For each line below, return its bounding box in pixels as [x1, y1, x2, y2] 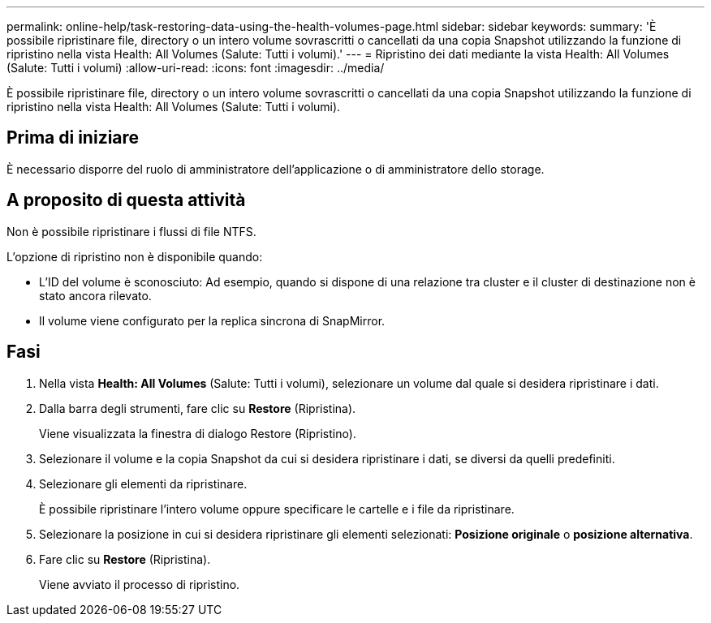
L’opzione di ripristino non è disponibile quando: [6, 249, 263, 264]
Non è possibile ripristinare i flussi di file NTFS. [6, 224, 256, 238]
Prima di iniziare [6, 127, 140, 148]
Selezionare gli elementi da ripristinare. [39, 476, 248, 491]
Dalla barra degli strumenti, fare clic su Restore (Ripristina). [39, 401, 356, 415]
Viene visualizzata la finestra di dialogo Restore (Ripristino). [39, 426, 356, 440]
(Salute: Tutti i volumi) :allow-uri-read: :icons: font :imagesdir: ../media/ [6, 61, 385, 75]
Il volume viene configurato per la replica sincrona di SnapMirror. [39, 313, 386, 328]
